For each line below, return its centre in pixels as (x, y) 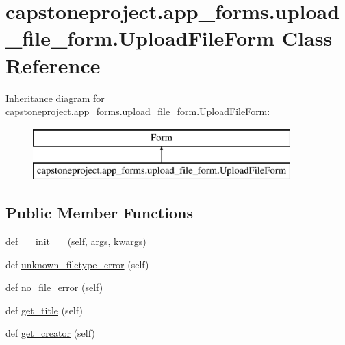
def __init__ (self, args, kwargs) (76, 241)
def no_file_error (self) (54, 287)
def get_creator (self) (50, 333)
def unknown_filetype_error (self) (77, 264)
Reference (53, 65)
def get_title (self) (44, 310)
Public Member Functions (99, 213)
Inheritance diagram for (55, 98)
